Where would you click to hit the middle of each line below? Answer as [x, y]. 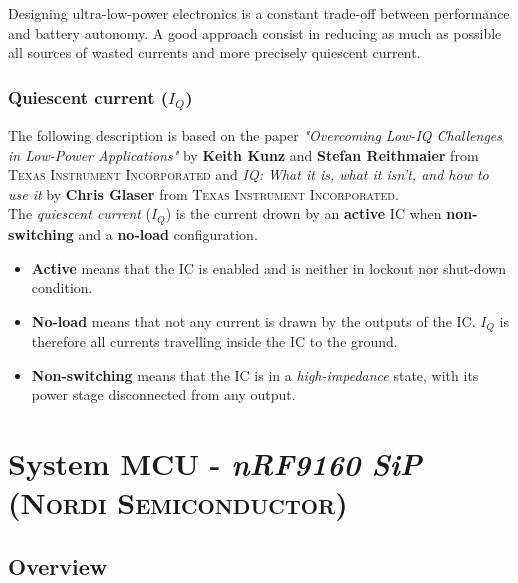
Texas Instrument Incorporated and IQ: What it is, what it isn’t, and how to [248, 174]
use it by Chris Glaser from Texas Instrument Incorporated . [203, 193]
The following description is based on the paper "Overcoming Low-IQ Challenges [255, 135]
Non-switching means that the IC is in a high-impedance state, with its [255, 374]
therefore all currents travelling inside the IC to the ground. [214, 341]
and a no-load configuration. [168, 233]
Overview [58, 565]
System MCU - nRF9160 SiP [215, 464]
